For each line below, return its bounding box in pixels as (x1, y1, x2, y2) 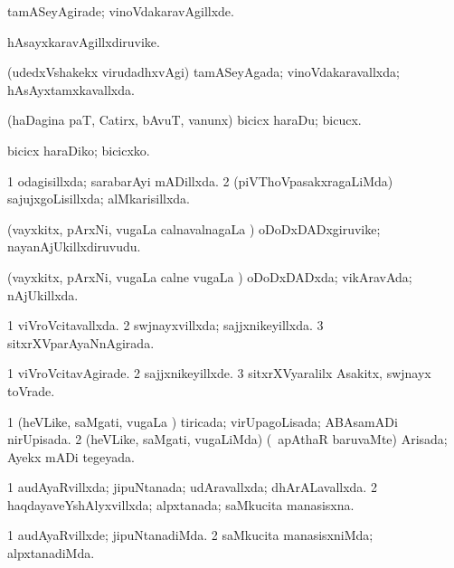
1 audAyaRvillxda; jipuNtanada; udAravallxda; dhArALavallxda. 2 (7, 478, 377, 497)
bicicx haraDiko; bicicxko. (7, 140, 150, 159)
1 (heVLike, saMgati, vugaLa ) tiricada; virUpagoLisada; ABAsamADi (7, 412, 398, 431)
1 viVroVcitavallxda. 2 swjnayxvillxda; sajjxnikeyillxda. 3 (7, 316, 324, 335)
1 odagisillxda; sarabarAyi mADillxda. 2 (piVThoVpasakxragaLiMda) (7, 171, 393, 190)
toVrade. (7, 381, 55, 400)
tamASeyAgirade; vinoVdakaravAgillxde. (7, 2, 234, 20)
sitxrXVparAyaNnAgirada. (7, 333, 155, 352)
